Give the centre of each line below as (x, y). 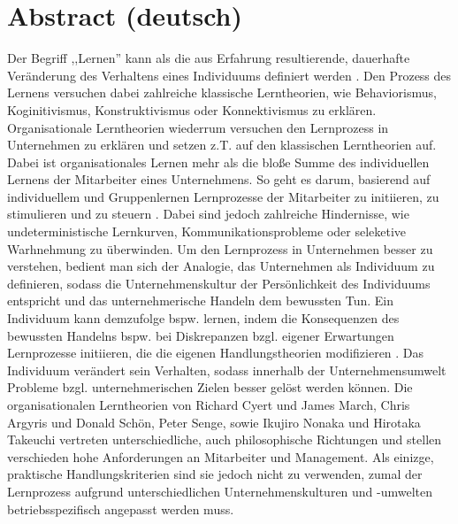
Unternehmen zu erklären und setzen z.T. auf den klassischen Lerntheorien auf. (222, 145)
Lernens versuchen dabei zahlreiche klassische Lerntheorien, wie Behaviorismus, (222, 92)
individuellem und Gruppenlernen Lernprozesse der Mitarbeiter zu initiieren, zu (223, 196)
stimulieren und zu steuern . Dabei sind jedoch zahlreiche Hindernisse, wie (208, 214)
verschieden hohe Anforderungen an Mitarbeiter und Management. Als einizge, (221, 456)
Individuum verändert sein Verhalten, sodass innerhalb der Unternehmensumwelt (227, 370)
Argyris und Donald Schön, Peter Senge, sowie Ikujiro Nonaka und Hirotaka (214, 422)
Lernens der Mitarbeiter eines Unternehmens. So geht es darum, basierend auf (219, 179)
